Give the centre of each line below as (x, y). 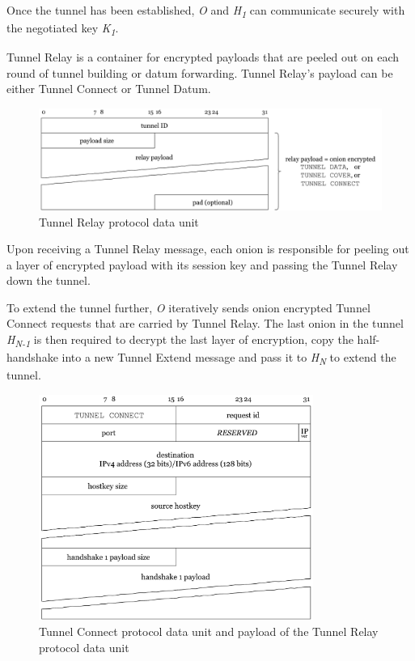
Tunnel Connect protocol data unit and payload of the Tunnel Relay (209, 631)
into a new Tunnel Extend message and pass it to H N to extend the (229, 358)
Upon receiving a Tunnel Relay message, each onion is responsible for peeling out (208, 249)
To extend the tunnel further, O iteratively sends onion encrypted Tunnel (188, 307)
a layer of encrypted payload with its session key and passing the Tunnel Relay (202, 264)
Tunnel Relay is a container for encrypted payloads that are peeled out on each (203, 57)
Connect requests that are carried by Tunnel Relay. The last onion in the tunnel (205, 323)
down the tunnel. (49, 280)
